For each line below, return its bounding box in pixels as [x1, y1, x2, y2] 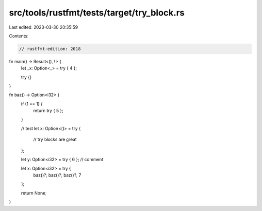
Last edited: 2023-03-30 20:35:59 [9, 24, 78, 30]
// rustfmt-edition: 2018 [19, 46, 81, 51]
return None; [21, 190, 47, 196]
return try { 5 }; [33, 108, 63, 114]
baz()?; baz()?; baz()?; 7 [33, 172, 82, 178]
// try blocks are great [33, 136, 77, 143]
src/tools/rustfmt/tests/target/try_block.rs [9, 7, 185, 18]
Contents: [9, 33, 29, 39]
